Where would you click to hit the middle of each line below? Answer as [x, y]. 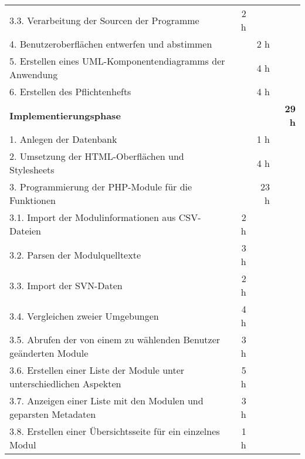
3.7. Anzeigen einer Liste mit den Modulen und [106, 401]
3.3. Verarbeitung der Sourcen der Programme [104, 20]
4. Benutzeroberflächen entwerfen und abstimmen [111, 44]
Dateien [26, 231]
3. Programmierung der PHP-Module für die [101, 187]
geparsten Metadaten [53, 414]
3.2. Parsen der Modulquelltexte [75, 254]
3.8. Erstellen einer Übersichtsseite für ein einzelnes [115, 431]
